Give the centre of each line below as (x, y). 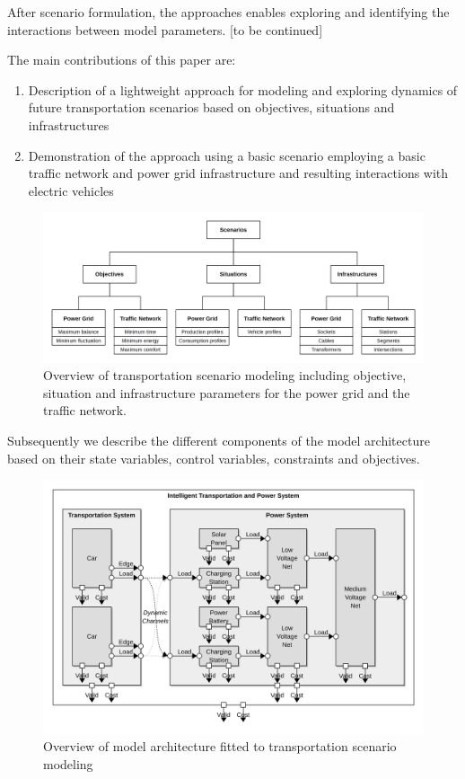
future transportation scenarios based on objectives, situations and (211, 107)
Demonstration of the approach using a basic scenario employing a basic (227, 155)
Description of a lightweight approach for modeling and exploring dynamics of (243, 89)
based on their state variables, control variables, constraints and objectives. (214, 458)
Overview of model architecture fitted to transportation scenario (220, 746)
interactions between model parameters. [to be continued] (165, 29)
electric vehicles (71, 190)
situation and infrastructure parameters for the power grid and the (227, 392)
